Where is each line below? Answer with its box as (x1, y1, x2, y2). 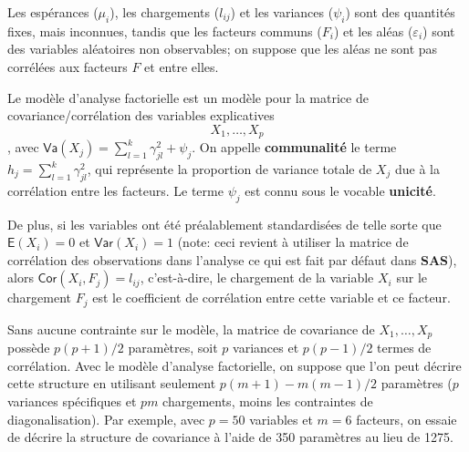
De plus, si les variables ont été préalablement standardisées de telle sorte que (7, 214, 442, 233)
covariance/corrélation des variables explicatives (7, 106, 275, 125)
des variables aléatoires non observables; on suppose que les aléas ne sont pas (7, 39, 438, 58)
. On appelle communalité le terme (192, 138, 397, 157)
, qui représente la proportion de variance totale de (87, 159, 372, 179)
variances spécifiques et (7, 392, 137, 411)
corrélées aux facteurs (7, 56, 128, 76)
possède (7, 338, 50, 357)
